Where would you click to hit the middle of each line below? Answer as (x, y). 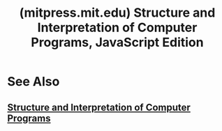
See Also (34, 82)
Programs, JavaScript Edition (117, 43)
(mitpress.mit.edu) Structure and (117, 13)
